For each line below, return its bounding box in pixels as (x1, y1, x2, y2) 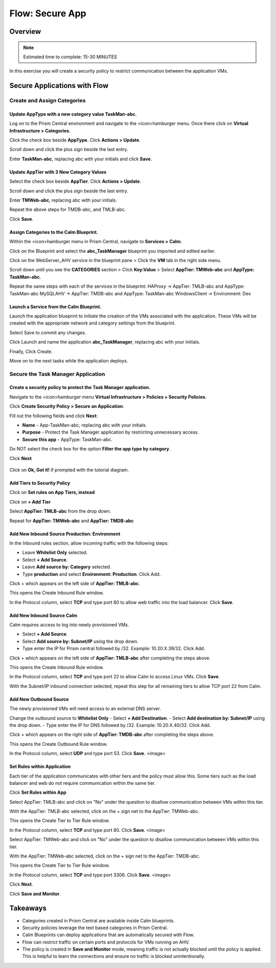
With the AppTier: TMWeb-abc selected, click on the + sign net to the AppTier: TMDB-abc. (9, 853, 200, 859)
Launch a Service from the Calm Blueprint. (9, 304, 102, 310)
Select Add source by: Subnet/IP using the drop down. (22, 638, 139, 644)
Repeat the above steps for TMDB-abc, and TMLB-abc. (9, 206, 126, 212)
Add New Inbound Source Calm (9, 612, 78, 618)
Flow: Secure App (9, 8, 86, 19)
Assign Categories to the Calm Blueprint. (9, 229, 98, 235)
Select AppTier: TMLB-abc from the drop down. (9, 508, 111, 514)
